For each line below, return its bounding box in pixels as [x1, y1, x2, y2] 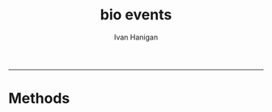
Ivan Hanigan [113, 32, 159, 42]
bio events [100, 6, 172, 24]
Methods [8, 89, 70, 108]
